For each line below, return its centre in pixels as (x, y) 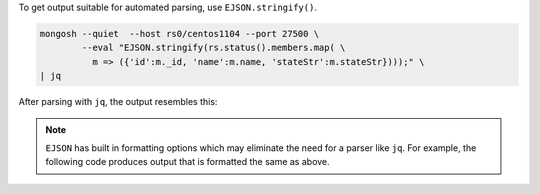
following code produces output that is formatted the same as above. (187, 162)
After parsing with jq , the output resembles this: (118, 102)
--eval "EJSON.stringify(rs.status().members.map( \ (213, 48)
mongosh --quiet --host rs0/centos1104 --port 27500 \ (179, 33)
